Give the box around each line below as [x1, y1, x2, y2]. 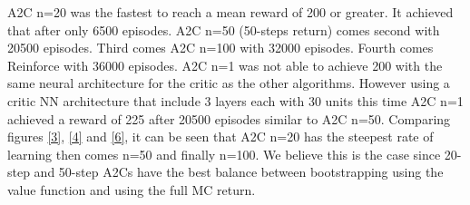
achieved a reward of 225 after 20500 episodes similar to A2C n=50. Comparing [7, 109, 451, 128]
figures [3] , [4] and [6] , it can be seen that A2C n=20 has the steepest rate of [7, 127, 434, 146]
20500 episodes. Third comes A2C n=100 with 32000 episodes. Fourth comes [7, 38, 434, 57]
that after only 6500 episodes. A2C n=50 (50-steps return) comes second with [7, 20, 440, 39]
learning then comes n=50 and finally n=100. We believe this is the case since [7, 144, 441, 163]
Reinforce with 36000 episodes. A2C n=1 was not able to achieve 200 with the [7, 55, 443, 74]
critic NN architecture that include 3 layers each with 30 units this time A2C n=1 [7, 91, 464, 110]
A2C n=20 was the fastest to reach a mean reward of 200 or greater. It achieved [7, 3, 454, 21]
